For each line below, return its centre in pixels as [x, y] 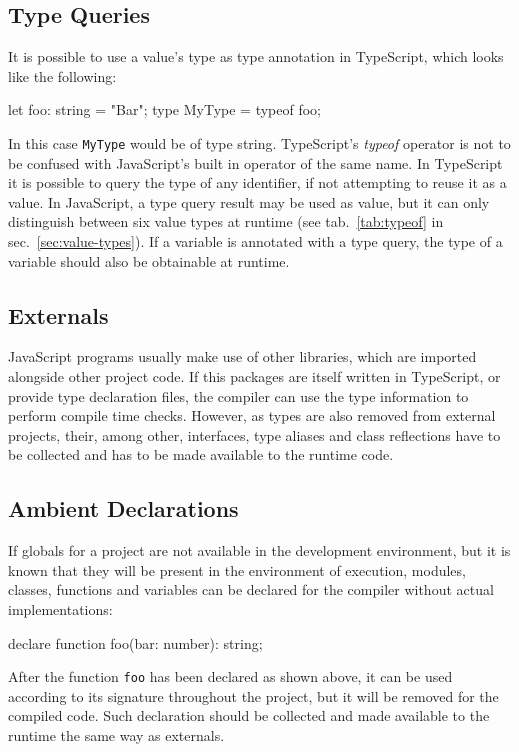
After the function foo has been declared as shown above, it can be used [230, 676]
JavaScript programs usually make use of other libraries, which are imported [242, 356]
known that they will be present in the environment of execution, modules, [237, 569]
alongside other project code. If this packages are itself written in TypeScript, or [254, 376]
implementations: [60, 608]
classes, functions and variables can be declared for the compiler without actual [251, 589]
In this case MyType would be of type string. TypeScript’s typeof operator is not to [259, 142]
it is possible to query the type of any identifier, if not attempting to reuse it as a [257, 182]
